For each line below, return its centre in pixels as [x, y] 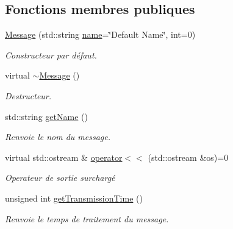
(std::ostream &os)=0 [188, 157]
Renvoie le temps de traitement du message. [87, 218]
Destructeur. [28, 95]
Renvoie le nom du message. [58, 137]
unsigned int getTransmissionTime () [74, 198]
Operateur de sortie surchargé [60, 178]
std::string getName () [46, 116]
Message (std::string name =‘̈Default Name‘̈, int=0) [100, 34]
